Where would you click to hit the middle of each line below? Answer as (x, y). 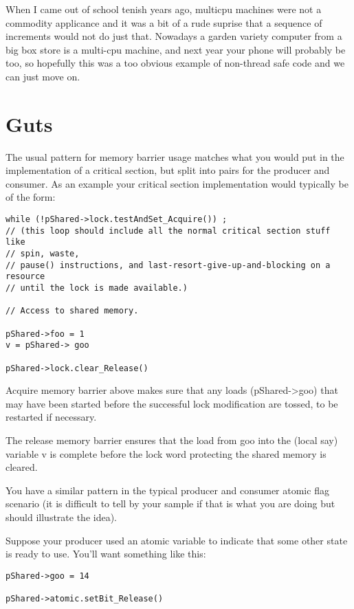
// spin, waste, (43, 254)
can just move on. (43, 76)
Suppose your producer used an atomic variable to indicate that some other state (177, 540)
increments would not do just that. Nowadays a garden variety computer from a (174, 36)
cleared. (22, 467)
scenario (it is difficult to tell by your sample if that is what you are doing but (170, 503)
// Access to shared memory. (72, 311)
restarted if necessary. (51, 417)
